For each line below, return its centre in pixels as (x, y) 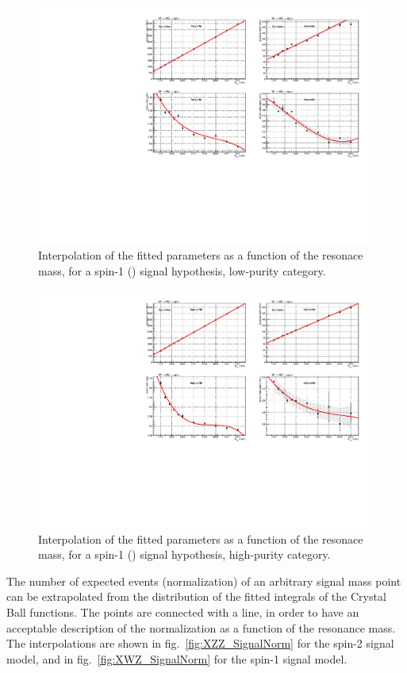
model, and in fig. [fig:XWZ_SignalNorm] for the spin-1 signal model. (177, 658)
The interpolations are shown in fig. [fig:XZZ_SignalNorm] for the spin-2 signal (200, 643)
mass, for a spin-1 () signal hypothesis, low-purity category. (182, 270)
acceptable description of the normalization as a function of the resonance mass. (201, 627)
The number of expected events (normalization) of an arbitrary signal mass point (204, 581)
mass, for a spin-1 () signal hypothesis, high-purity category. (184, 554)
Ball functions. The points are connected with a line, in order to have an (183, 612)
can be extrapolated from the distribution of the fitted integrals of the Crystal (196, 596)
